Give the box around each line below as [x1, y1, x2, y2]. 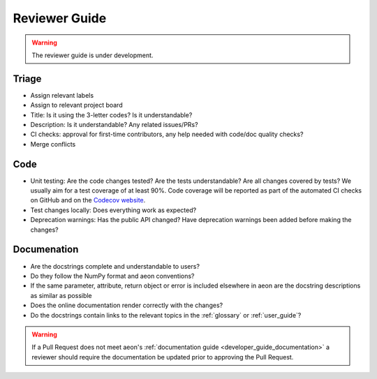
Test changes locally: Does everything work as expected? [30, 206, 197, 214]
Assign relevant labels [30, 91, 94, 99]
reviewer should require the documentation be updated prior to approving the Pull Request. [31, 352, 294, 361]
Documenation [13, 244, 79, 255]
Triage [13, 73, 42, 84]
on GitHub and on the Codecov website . [30, 196, 146, 205]
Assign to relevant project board [30, 101, 123, 110]
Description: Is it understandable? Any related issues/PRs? [30, 121, 198, 129]
